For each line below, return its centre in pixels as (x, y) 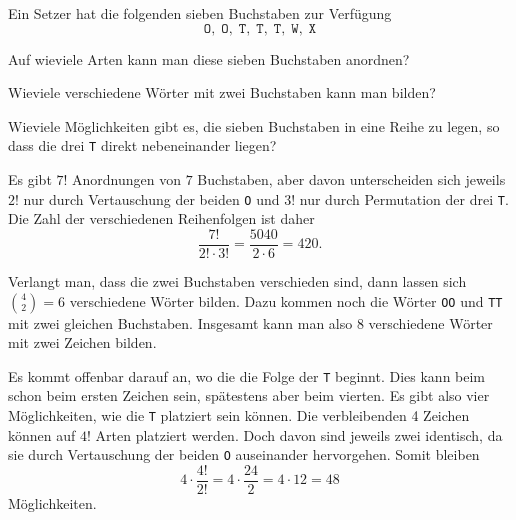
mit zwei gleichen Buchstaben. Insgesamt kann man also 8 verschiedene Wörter (250, 322)
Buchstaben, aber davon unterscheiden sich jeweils (351, 179)
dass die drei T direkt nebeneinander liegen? (142, 145)
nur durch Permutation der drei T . (404, 198)
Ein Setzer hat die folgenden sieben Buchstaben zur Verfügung (200, 13)
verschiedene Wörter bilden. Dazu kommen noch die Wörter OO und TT (286, 300)
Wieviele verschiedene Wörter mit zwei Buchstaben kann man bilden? (222, 92)
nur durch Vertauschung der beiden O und (151, 198)
